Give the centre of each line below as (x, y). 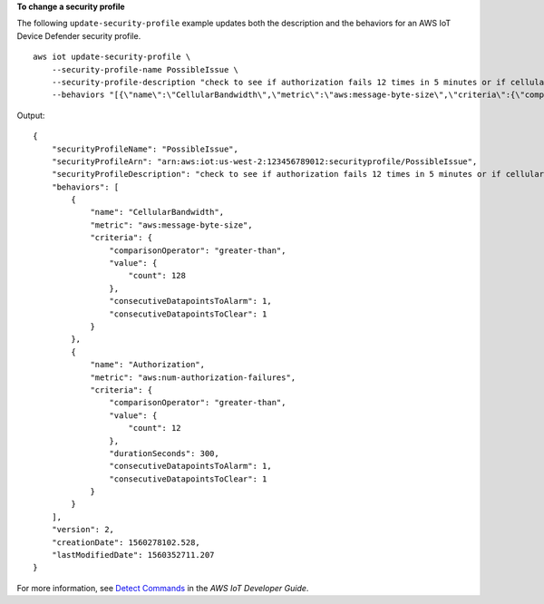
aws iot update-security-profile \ (112, 57)
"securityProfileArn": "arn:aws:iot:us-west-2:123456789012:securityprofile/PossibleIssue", (264, 161)
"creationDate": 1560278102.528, (126, 542)
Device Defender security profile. (79, 35)
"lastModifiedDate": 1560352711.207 (133, 555)
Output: (31, 115)
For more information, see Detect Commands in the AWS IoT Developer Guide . (163, 588)
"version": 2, (83, 530)
